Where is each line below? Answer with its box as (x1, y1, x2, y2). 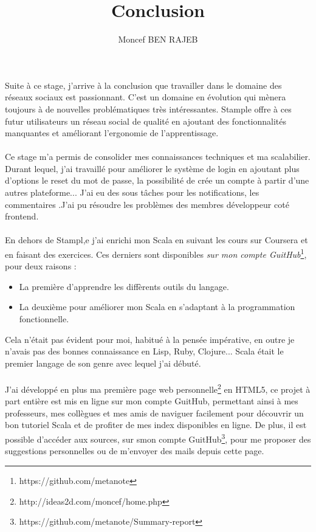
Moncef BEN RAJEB (118, 33, 198, 46)
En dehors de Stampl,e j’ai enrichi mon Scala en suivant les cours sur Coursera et (5, 233, 308, 246)
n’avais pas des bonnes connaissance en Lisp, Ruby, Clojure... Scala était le (5, 345, 284, 358)
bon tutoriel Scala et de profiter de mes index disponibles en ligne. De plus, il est (5, 418, 307, 431)
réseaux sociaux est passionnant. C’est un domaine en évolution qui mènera (5, 91, 286, 103)
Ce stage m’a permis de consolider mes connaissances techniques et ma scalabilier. (5, 150, 311, 163)
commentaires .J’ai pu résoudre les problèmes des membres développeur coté (5, 198, 289, 210)
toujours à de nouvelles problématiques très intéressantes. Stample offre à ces (5, 102, 292, 115)
